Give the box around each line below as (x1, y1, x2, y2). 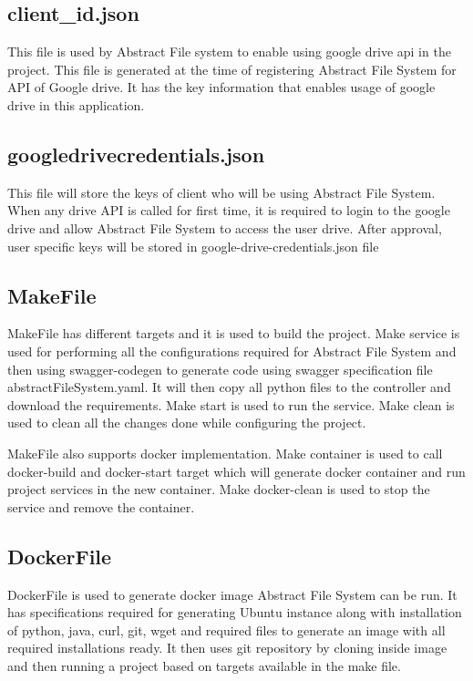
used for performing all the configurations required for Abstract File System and (7, 341, 457, 360)
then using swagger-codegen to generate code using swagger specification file (7, 359, 433, 378)
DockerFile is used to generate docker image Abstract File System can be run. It (7, 584, 458, 604)
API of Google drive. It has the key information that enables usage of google (7, 77, 436, 97)
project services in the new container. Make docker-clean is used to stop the (7, 480, 430, 499)
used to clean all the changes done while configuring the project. (7, 413, 366, 432)
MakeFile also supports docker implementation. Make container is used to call (7, 443, 443, 462)
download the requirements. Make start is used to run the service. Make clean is (7, 395, 455, 414)
